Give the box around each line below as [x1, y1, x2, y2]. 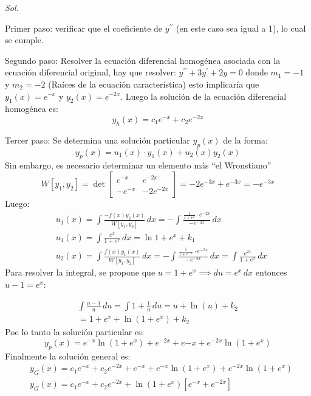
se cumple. [5, 33, 44, 46]
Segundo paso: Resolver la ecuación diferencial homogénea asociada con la [5, 54, 281, 66]
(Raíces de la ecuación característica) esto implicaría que [48, 77, 259, 90]
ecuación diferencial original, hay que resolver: [5, 66, 176, 78]
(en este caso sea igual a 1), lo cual [176, 21, 306, 34]
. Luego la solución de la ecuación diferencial [120, 89, 287, 102]
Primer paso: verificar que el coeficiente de [5, 21, 163, 34]
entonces [255, 266, 287, 279]
